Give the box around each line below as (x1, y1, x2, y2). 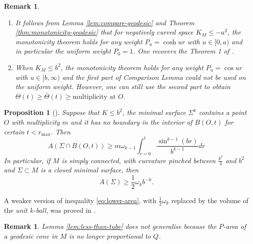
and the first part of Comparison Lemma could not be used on (62, 72, 246, 82)
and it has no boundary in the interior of (71, 116, 193, 127)
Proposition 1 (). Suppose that (4, 107, 100, 117)
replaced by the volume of (171, 195, 249, 205)
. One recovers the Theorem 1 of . (133, 46, 234, 56)
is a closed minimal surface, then (40, 165, 139, 175)
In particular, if (4, 155, 51, 165)
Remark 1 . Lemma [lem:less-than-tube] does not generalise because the (4, 221, 217, 231)
